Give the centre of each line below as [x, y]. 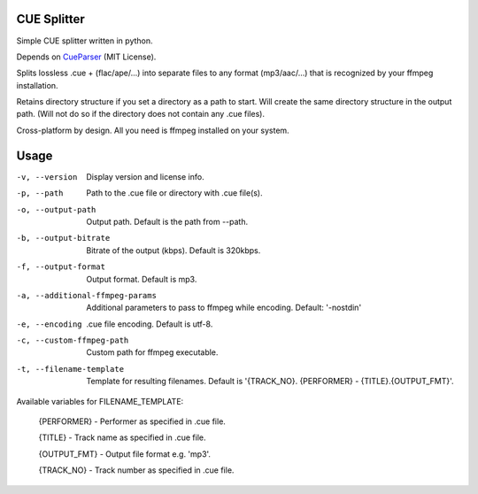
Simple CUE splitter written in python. [85, 41]
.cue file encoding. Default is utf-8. [150, 324]
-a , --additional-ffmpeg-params [86, 295]
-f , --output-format [61, 267]
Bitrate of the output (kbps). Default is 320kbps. [173, 250]
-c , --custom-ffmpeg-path [73, 340]
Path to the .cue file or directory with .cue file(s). [174, 193]
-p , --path [40, 193]
